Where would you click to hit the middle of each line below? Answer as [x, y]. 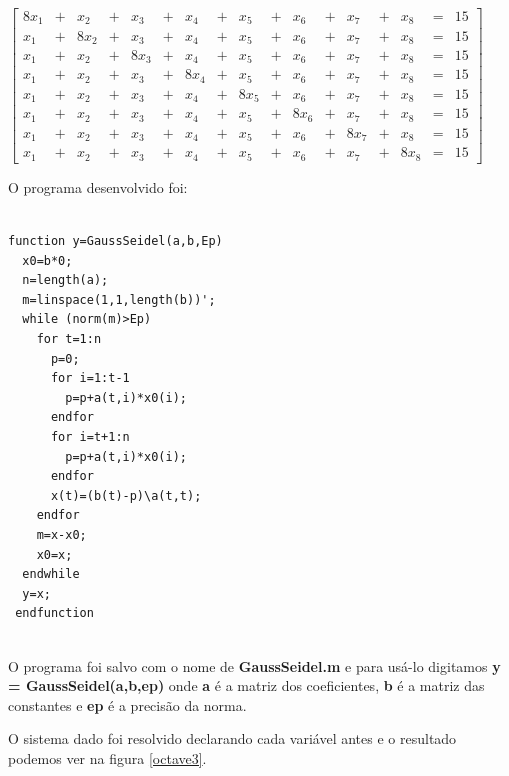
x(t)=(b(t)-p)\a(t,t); [126, 495]
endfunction [54, 613]
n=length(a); [65, 280]
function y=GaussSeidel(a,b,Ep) [115, 241]
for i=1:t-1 [90, 378]
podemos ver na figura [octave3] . [107, 757]
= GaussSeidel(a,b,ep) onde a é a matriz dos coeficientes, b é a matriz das [246, 685]
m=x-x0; [61, 534]
